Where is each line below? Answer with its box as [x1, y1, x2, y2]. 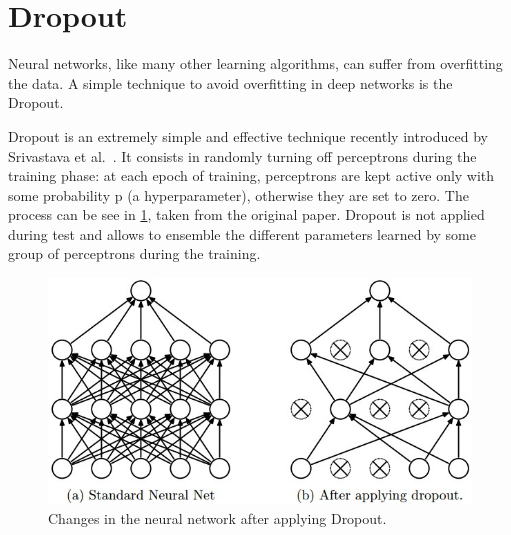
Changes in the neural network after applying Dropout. [48, 508, 387, 529]
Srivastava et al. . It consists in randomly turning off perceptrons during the [8, 145, 477, 166]
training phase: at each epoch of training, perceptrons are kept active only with [8, 165, 495, 186]
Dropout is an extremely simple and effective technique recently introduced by [8, 125, 488, 146]
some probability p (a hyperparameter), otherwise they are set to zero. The [8, 184, 469, 205]
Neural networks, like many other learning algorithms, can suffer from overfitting [8, 53, 503, 74]
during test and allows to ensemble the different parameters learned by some [8, 223, 476, 244]
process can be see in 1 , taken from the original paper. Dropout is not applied [8, 204, 485, 225]
